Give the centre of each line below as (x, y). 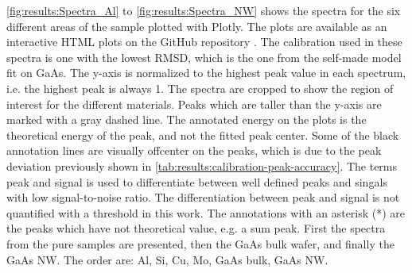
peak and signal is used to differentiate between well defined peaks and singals (197, 181)
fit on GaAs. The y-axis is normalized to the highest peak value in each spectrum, (206, 73)
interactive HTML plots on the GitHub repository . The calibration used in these (204, 42)
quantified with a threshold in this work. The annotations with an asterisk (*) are (206, 212)
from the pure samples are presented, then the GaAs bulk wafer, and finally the (200, 243)
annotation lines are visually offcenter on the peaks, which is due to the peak (194, 150)
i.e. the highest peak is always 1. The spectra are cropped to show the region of (200, 88)
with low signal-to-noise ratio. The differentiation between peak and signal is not (203, 197)
